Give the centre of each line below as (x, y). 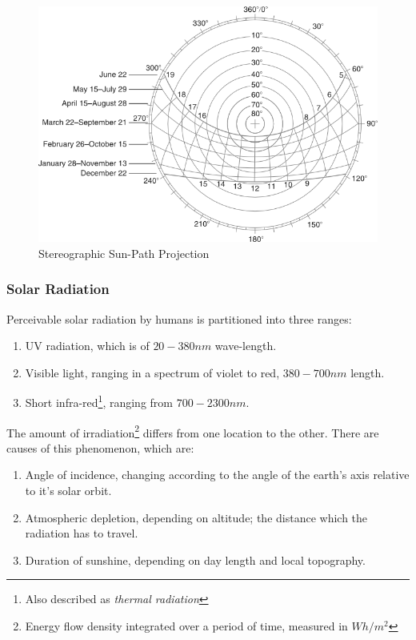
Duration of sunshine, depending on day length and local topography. (195, 559)
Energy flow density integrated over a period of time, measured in (186, 625)
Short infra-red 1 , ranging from (99, 401)
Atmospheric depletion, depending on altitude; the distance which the (196, 517)
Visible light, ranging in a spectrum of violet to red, (152, 372)
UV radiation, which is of (87, 346)
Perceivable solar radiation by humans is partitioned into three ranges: (179, 318)
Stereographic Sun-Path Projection (124, 253)
